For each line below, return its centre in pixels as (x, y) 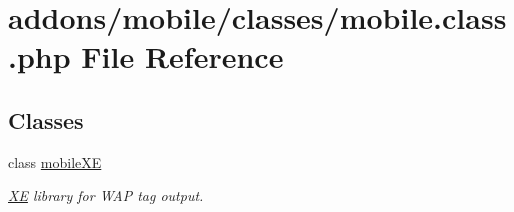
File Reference (182, 56)
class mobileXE (55, 161)
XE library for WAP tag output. (106, 195)
